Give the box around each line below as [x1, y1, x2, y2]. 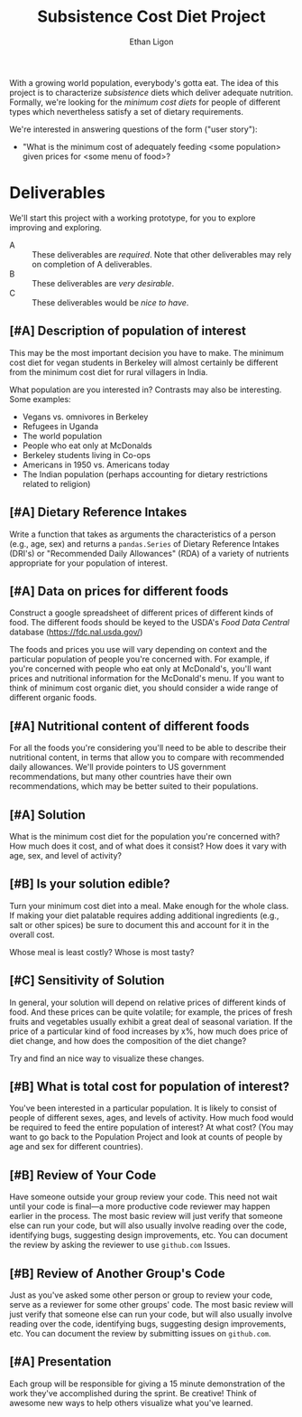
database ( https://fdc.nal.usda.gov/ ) [9, 626, 143, 638]
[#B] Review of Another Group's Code [9, 1265, 225, 1281]
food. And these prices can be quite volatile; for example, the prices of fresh [9, 1006, 293, 1018]
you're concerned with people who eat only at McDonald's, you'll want [9, 663, 272, 674]
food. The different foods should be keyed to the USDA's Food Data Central [9, 617, 290, 628]
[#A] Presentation [9, 1354, 112, 1370]
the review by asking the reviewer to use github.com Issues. [9, 1240, 231, 1251]
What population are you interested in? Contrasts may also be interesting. [9, 384, 282, 395]
